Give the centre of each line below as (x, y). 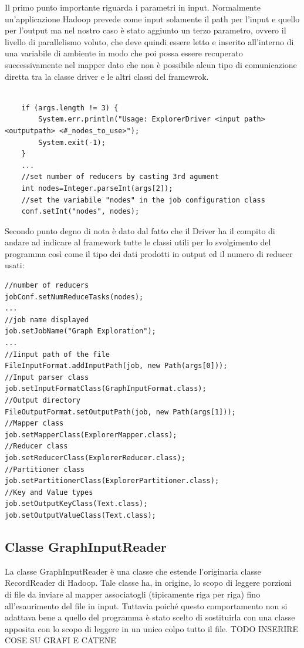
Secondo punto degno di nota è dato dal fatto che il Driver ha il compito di (140, 230)
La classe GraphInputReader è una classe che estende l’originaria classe (133, 571)
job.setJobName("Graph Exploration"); (80, 331)
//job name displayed (47, 320)
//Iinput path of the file (57, 354)
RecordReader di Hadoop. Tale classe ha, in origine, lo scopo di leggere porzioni (148, 583)
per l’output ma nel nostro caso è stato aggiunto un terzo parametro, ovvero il (146, 30)
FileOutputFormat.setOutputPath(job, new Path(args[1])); (120, 412)
